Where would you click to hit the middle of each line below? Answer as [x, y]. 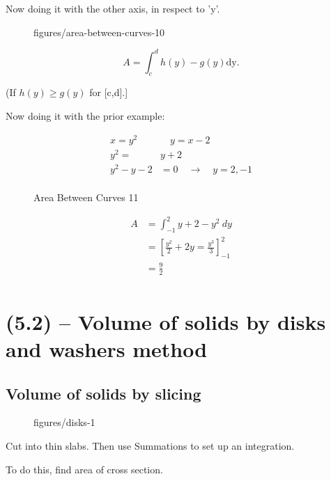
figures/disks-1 [64, 422]
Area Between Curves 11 [86, 197]
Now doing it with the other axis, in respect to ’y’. [113, 8]
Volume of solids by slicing [103, 393]
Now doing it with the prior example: [85, 116]
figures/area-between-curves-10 [99, 32]
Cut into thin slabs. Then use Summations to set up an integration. [150, 446]
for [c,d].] [109, 92]
